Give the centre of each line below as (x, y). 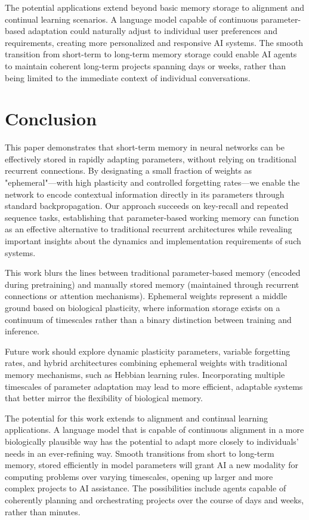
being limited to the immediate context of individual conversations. (128, 77)
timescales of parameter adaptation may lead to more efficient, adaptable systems (154, 386)
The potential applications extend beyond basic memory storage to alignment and (154, 7)
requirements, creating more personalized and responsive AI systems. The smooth (154, 42)
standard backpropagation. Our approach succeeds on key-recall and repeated (147, 206)
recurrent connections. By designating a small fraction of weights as (129, 170)
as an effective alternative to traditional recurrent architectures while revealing (149, 229)
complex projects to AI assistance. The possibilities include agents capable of (146, 488)
